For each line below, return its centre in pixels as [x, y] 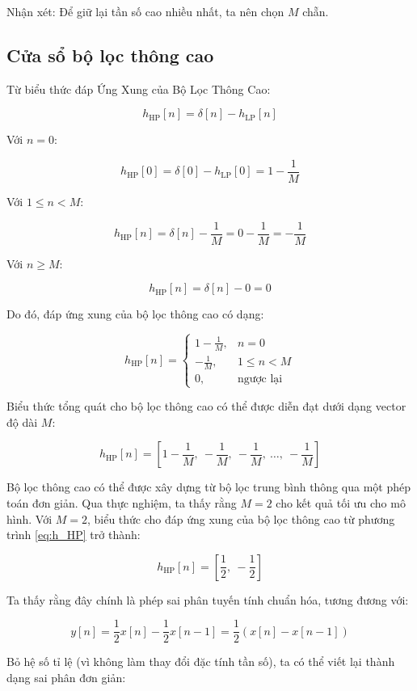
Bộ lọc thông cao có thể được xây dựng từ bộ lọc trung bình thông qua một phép [208, 487]
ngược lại [260, 379]
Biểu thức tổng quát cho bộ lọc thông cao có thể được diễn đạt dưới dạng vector [206, 406]
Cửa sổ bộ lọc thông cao [110, 55]
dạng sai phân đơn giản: [66, 677]
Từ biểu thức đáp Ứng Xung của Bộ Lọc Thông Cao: [139, 88]
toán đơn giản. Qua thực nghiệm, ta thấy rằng [122, 502]
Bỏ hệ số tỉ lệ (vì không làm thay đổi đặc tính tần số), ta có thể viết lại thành [201, 662]
